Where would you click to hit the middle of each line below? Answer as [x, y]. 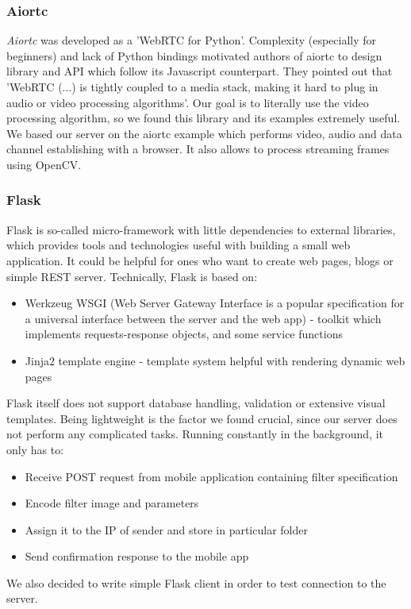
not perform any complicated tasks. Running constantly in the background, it [195, 434]
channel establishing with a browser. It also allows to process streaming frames [198, 149]
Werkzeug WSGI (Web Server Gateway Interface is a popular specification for [215, 303]
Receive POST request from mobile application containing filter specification [211, 476]
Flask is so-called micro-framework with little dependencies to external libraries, [201, 229]
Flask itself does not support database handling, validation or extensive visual [196, 403]
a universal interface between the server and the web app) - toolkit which [203, 318]
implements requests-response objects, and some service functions [184, 334]
